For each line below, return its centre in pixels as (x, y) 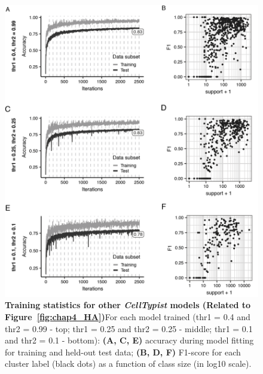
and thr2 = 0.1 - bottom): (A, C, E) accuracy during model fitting (129, 340)
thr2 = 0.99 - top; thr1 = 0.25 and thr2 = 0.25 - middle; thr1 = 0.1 (129, 328)
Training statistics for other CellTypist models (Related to (128, 305)
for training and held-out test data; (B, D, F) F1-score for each (123, 352)
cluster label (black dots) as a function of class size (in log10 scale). (128, 364)
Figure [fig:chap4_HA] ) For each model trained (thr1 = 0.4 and (128, 317)
